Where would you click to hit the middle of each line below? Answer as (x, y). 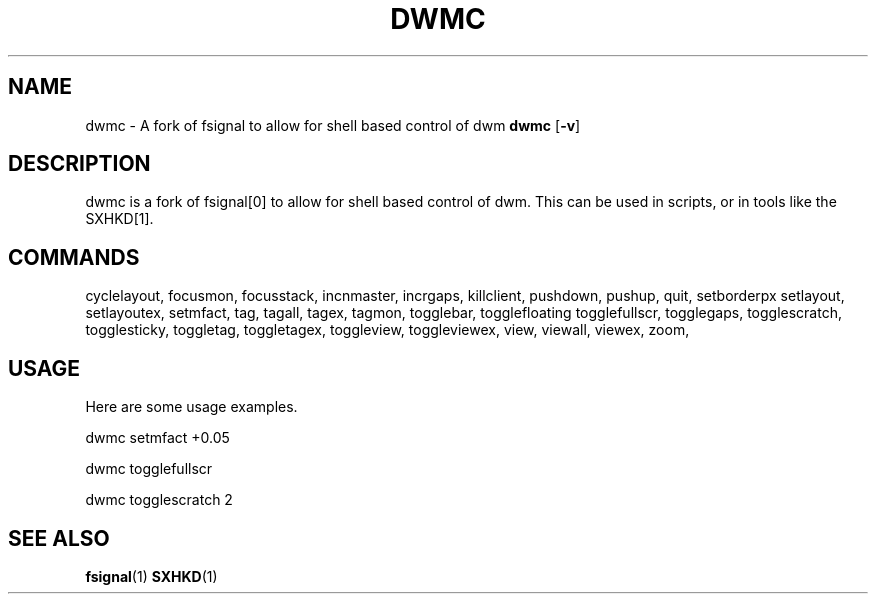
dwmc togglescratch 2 (159, 500)
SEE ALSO (59, 538)
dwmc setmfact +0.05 (157, 438)
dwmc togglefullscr (149, 469)
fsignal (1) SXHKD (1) (151, 576)
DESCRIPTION (79, 164)
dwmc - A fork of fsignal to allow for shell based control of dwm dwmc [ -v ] (333, 125)
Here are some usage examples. (191, 407)
